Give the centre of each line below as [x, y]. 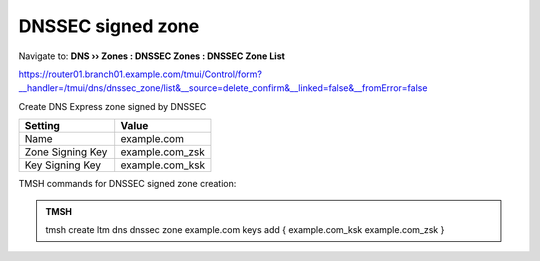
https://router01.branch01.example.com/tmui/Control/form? [140, 74]
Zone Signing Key [66, 152]
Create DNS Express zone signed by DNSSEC [112, 106]
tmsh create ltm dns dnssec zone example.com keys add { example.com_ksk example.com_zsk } [245, 229]
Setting [42, 126]
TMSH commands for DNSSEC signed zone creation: [127, 184]
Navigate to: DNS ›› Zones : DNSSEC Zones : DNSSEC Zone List [151, 56]
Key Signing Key [63, 165]
